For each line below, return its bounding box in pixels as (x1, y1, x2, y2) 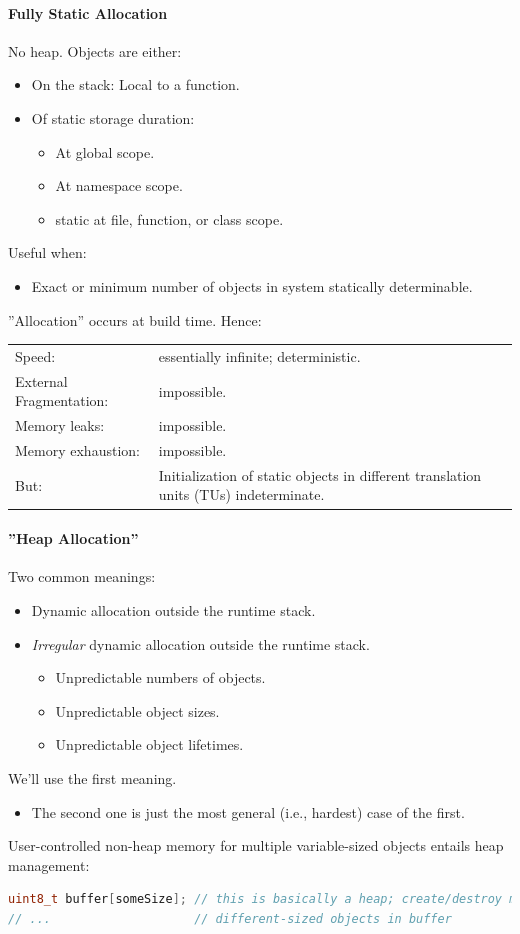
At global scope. (55, 141, 155, 162)
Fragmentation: (15, 390, 109, 411)
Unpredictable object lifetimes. (55, 734, 244, 755)
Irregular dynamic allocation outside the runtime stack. (31, 633, 370, 654)
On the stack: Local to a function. (31, 74, 240, 95)
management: (8, 854, 90, 875)
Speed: (15, 345, 56, 366)
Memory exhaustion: (15, 440, 140, 461)
